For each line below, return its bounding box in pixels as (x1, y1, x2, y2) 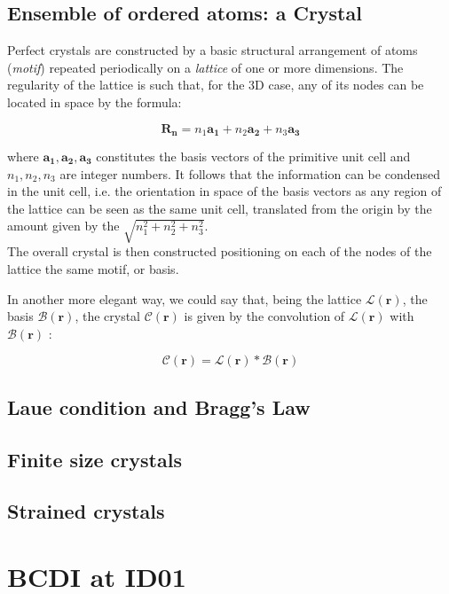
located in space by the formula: (7, 92, 182, 111)
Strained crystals (7, 497, 165, 525)
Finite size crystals (7, 445, 182, 473)
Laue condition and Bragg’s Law (7, 393, 311, 420)
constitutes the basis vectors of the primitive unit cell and (96, 147, 411, 166)
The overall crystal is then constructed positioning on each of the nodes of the (7, 242, 432, 261)
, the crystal (75, 307, 141, 325)
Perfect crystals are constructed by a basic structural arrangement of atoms (7, 41, 418, 59)
